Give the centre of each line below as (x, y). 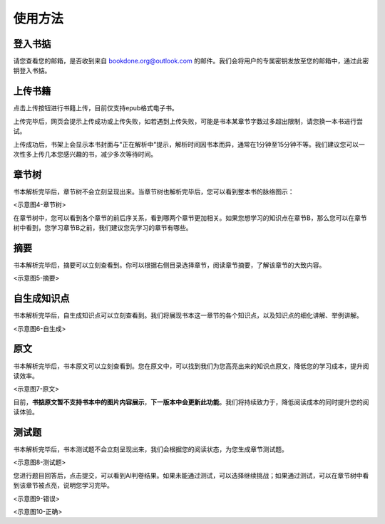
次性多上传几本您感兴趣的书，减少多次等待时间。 (85, 154)
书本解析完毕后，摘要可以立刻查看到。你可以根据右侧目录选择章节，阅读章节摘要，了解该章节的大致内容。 (169, 265)
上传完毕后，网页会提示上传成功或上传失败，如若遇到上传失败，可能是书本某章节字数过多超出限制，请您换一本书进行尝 (188, 121)
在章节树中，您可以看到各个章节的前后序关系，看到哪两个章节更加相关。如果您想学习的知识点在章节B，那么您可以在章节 (190, 218)
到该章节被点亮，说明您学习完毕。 (63, 486)
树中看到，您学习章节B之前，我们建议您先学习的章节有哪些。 (103, 227)
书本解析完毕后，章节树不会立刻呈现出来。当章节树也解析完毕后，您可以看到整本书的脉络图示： (154, 192)
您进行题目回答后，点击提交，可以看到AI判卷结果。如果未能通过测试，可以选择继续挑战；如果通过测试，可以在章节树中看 (191, 475)
